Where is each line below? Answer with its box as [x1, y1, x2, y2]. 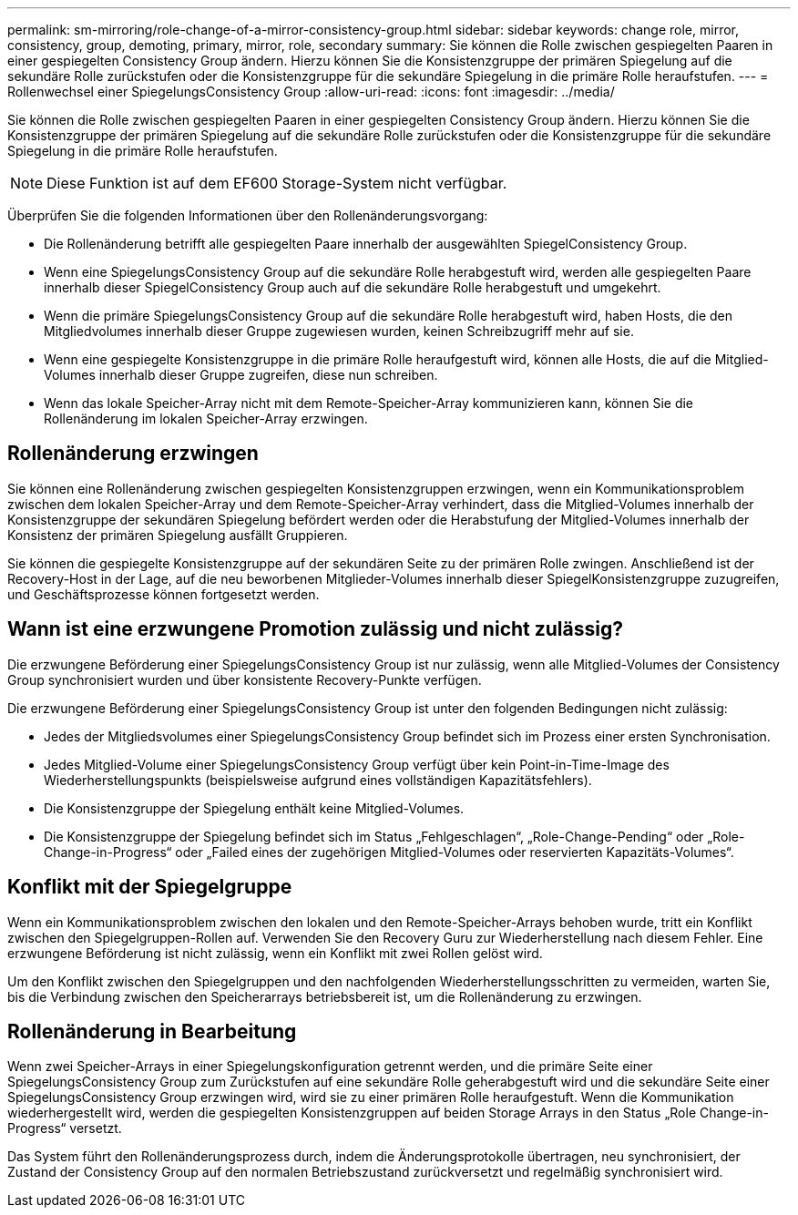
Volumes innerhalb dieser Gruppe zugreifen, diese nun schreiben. [44, 367, 438, 383]
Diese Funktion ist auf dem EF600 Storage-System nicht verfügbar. [46, 174, 507, 192]
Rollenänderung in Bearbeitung [7, 1019, 297, 1043]
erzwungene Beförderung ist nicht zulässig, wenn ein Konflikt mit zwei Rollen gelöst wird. [7, 944, 543, 961]
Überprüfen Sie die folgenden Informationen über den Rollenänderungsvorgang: [7, 208, 488, 223]
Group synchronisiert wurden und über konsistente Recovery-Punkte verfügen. [7, 671, 482, 688]
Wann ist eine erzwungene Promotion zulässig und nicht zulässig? [7, 618, 623, 641]
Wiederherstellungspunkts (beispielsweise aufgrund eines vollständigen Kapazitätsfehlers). [44, 771, 592, 788]
